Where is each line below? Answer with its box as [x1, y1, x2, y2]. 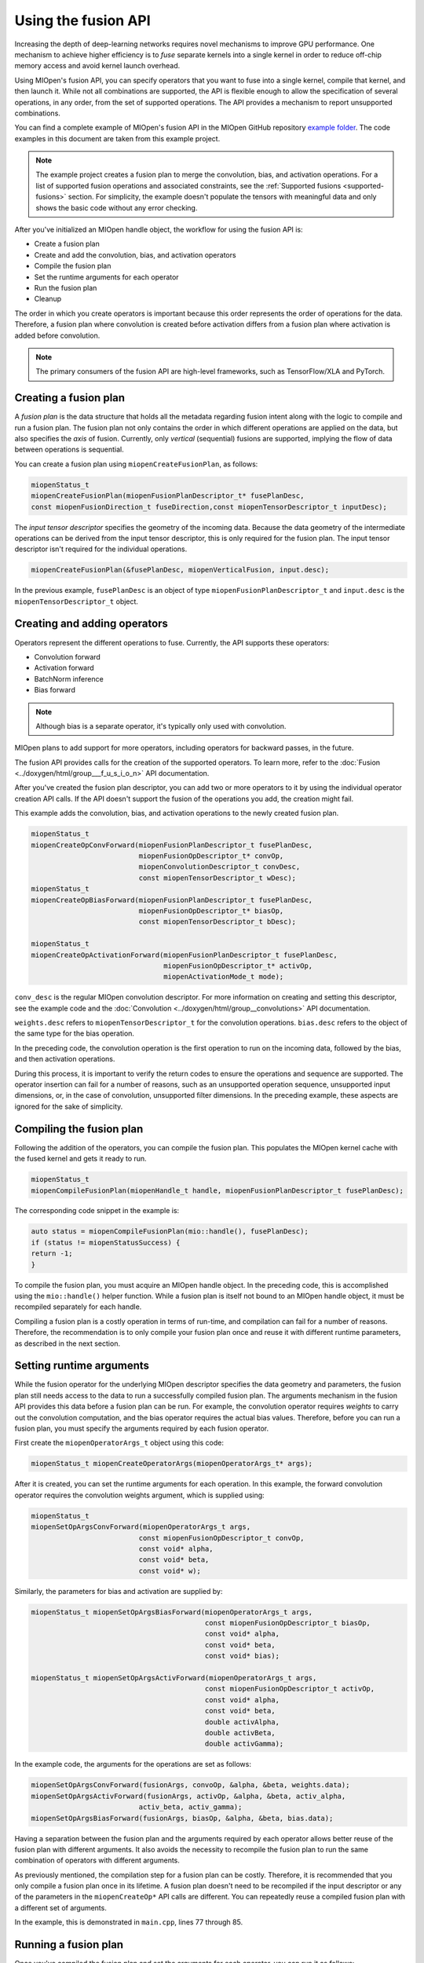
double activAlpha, [204, 1717, 280, 1727]
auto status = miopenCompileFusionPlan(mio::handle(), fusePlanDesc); [31, 1227, 309, 1236]
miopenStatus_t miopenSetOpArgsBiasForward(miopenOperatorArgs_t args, [31, 1607, 313, 1617]
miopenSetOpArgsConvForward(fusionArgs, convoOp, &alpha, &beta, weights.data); [31, 1781, 350, 1789]
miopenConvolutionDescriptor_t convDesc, [138, 862, 301, 872]
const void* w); [138, 1566, 202, 1575]
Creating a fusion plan [14, 391, 126, 404]
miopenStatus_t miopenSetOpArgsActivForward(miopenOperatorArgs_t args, [31, 1673, 317, 1683]
